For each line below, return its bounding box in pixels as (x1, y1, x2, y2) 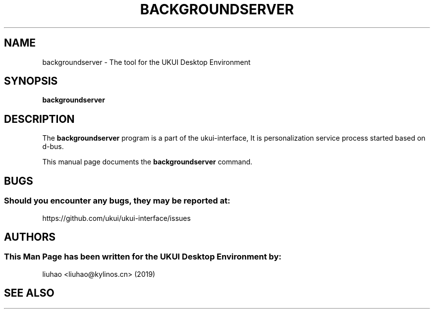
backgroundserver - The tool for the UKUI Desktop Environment (42, 57, 251, 66)
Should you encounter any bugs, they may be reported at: (4, 196, 230, 206)
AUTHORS (4, 230, 56, 243)
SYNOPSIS (4, 75, 58, 88)
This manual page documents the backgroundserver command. (42, 157, 253, 166)
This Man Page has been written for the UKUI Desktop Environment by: (4, 252, 281, 262)
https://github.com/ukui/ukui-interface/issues (42, 213, 191, 222)
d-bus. (42, 142, 64, 151)
